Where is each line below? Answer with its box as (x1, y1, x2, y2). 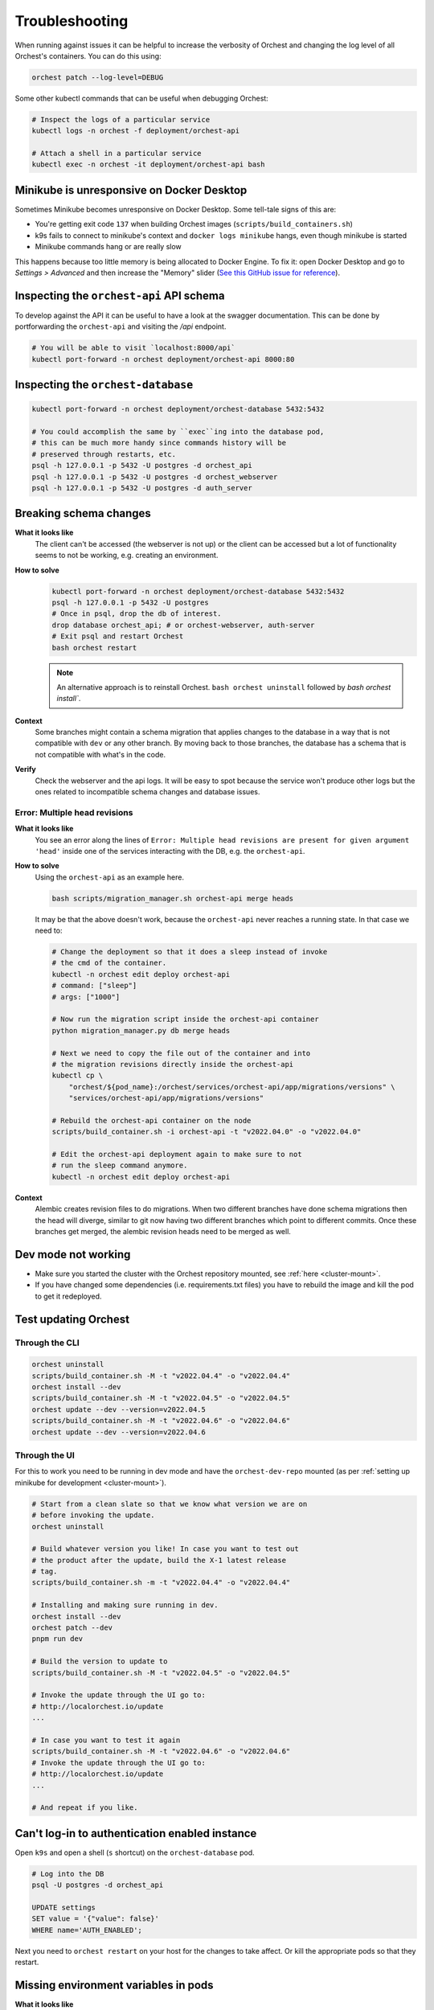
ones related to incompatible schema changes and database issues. (35, 787, 260, 797)
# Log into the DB (31, 1869, 104, 1878)
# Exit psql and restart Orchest (51, 632, 184, 641)
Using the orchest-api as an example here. (35, 872, 185, 882)
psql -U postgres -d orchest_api (31, 1881, 164, 1889)
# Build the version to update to (31, 1657, 168, 1666)
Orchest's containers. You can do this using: (14, 51, 162, 60)
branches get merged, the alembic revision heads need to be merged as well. (35, 1227, 291, 1237)
